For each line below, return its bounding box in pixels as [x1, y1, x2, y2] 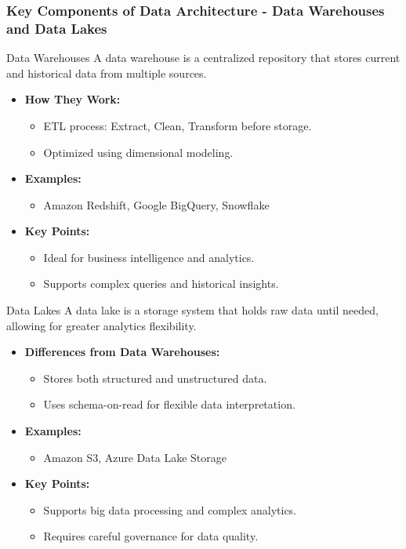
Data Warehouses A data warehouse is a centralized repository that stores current [6, 49, 401, 66]
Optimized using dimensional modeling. [43, 144, 234, 160]
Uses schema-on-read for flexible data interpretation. [43, 396, 295, 413]
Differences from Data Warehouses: [24, 344, 220, 360]
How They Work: [24, 91, 121, 107]
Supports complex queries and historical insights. [43, 275, 279, 292]
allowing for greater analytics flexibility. [6, 317, 197, 333]
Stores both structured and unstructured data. [43, 369, 267, 386]
